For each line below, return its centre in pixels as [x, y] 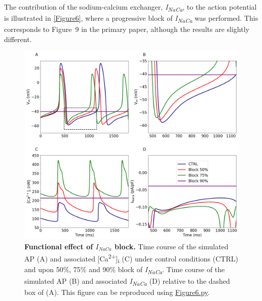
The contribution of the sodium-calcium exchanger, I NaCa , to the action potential [130, 7]
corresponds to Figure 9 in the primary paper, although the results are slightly [127, 29]
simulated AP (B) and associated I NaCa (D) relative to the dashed [127, 281]
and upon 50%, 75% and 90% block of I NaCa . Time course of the [125, 270]
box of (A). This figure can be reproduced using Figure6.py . [117, 292]
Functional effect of [59, 247]
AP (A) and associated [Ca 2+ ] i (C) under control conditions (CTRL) [131, 258]
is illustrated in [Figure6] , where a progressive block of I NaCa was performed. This [131, 18]
